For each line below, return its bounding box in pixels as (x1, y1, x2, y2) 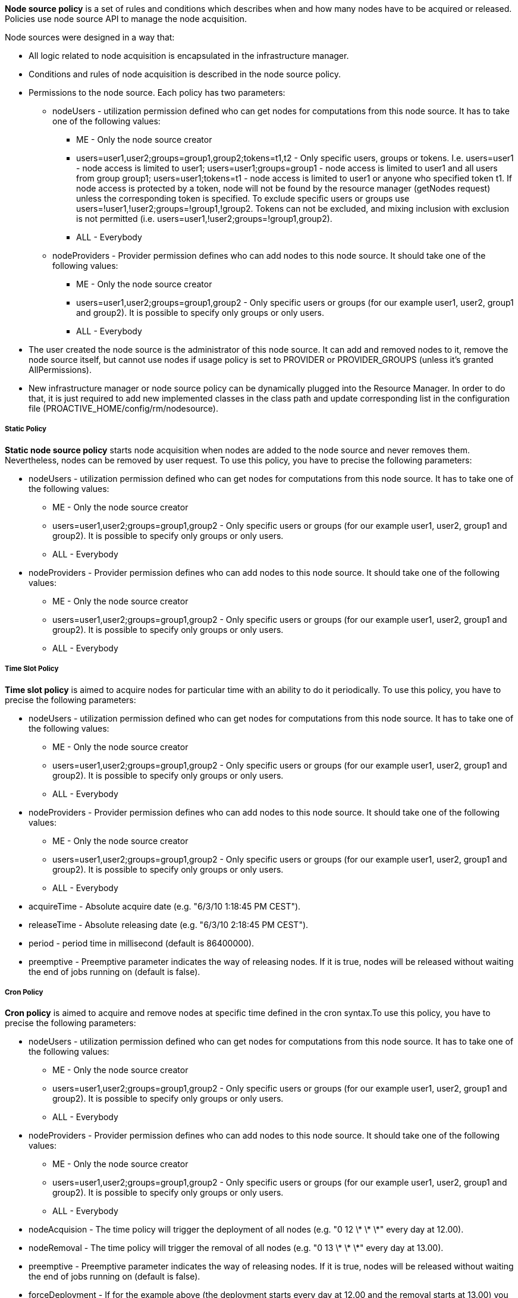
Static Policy (5, 425, 47, 434)
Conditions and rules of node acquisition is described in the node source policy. (29, 69, 341, 79)
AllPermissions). (29, 365, 92, 375)
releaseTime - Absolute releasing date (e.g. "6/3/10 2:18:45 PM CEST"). (29, 919, 309, 930)
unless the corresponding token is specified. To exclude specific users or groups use (76, 193, 410, 203)
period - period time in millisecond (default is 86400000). (29, 938, 255, 948)
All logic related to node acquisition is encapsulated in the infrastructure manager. (29, 51, 349, 61)
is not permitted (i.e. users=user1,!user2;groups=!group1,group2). (76, 214, 332, 224)
